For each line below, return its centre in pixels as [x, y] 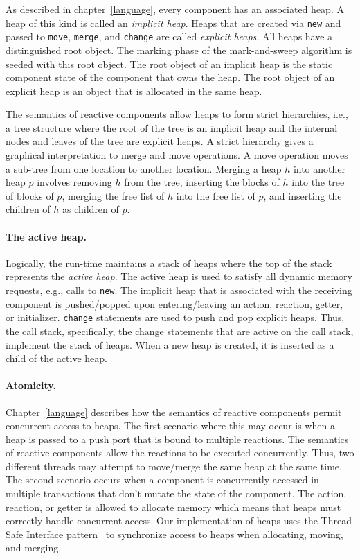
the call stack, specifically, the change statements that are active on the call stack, [180, 330]
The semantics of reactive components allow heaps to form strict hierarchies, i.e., [177, 114]
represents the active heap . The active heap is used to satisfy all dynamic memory [179, 276]
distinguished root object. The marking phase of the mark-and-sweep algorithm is [179, 50]
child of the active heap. [56, 358]
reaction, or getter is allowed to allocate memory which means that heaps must [173, 507]
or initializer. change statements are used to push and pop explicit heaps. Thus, [175, 317]
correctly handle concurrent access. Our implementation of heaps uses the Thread [179, 521]
